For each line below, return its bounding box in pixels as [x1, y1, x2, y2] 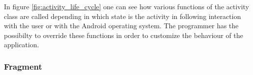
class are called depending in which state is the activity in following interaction [4, 11, 241, 21]
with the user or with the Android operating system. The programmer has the [4, 20, 239, 31]
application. [4, 39, 39, 50]
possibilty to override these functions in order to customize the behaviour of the [4, 30, 243, 40]
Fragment [4, 60, 43, 72]
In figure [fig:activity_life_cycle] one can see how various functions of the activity [4, 1, 249, 11]
